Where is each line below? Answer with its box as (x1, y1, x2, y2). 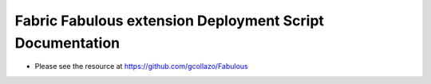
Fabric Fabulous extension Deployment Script (14, 12, 325, 29)
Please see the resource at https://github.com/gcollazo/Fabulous (34, 62, 248, 71)
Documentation (14, 34, 121, 52)
